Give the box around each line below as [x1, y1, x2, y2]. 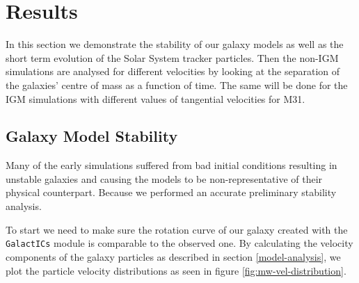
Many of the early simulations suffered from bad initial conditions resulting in [6, 158, 337, 172]
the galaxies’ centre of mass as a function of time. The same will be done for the [6, 77, 348, 92]
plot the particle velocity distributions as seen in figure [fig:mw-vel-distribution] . [6, 263, 346, 277]
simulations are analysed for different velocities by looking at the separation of [6, 64, 340, 79]
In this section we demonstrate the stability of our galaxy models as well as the [6, 37, 344, 51]
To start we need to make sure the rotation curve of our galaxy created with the [6, 222, 348, 236]
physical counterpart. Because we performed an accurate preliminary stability [6, 185, 337, 200]
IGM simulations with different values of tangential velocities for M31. [6, 91, 305, 106]
